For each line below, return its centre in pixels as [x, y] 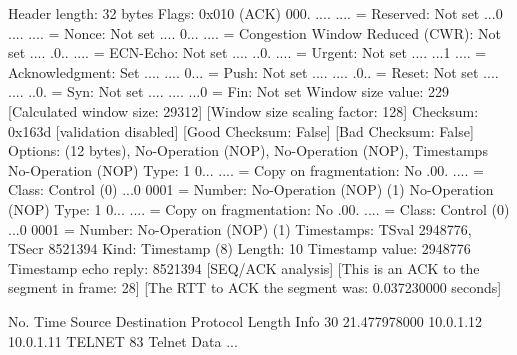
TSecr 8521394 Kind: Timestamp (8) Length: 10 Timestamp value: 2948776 [239, 248]
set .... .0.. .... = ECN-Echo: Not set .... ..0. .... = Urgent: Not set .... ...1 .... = [247, 52]
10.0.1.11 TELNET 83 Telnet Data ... [123, 340]
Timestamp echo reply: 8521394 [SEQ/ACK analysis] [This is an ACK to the [244, 267]
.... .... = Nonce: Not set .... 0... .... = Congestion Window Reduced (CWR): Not [254, 32]
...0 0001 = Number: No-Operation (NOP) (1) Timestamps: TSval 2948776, [240, 228]
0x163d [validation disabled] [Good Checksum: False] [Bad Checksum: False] [241, 130]
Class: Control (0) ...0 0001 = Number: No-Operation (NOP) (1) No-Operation [251, 189]
